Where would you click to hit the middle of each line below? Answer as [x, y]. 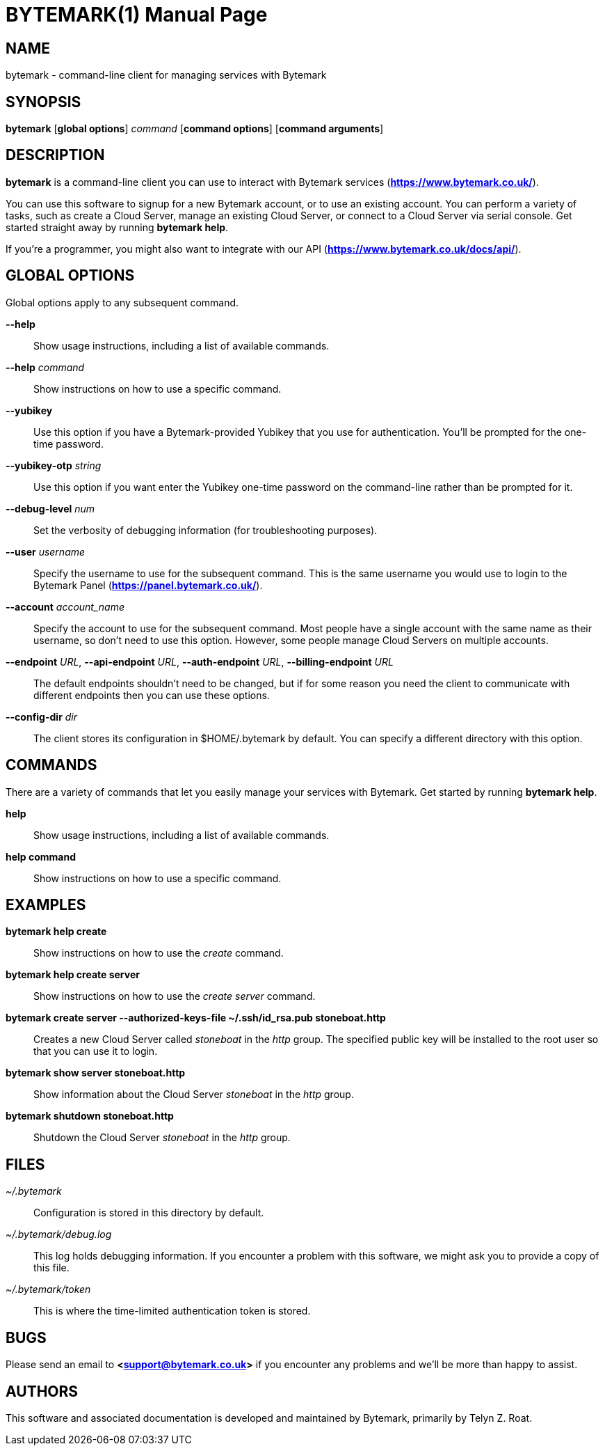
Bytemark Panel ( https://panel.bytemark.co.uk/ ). [148, 585]
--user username [46, 551]
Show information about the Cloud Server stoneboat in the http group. [194, 1095]
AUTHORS [42, 1391]
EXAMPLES [46, 904]
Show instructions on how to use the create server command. [175, 996]
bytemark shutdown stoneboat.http [90, 1116]
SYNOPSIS [43, 102]
